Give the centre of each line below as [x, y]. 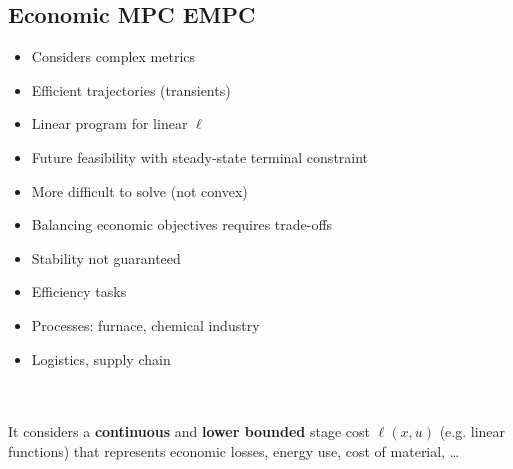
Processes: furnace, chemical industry [145, 324]
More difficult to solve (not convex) [139, 190]
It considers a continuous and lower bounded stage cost [189, 431]
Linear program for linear [109, 123]
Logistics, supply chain [101, 358]
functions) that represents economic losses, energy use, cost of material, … [234, 450]
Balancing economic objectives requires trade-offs [182, 224]
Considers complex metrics [113, 56]
